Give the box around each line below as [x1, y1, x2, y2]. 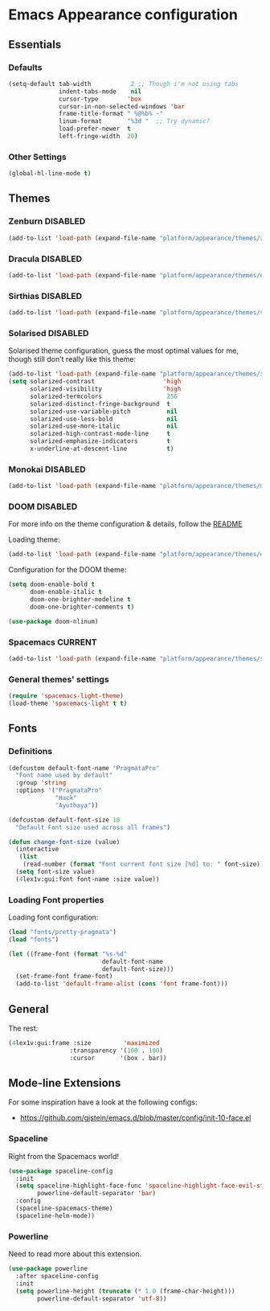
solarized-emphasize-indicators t [29, 437, 171, 445]
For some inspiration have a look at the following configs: [8, 1097, 198, 1107]
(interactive [15, 846, 59, 854]
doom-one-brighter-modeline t [29, 595, 131, 604]
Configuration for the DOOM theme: [8, 565, 127, 575]
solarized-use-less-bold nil [29, 415, 178, 423]
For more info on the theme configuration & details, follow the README [8, 519, 243, 529]
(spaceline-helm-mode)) [15, 1211, 95, 1219]
